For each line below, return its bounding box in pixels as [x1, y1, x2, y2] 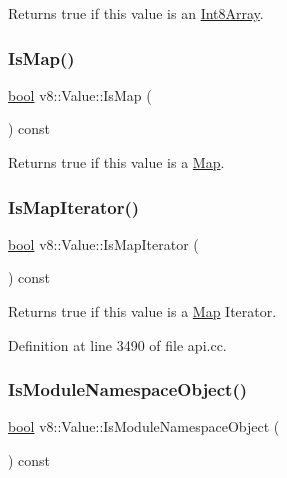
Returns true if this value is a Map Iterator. [8, 301, 277, 321]
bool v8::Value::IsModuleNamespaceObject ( [8, 416, 280, 437]
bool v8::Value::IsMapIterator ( [8, 233, 199, 254]
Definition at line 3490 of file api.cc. [8, 334, 227, 355]
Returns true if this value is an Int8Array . [8, 3, 264, 23]
